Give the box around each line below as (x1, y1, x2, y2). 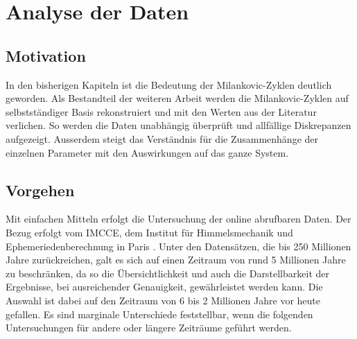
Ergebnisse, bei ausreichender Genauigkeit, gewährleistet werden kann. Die (6, 279, 323, 294)
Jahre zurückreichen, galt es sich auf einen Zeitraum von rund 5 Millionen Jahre (6, 252, 346, 267)
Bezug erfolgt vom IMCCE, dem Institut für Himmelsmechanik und (6, 225, 293, 239)
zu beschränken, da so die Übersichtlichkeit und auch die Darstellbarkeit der (6, 266, 329, 280)
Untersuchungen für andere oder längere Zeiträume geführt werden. (6, 320, 292, 335)
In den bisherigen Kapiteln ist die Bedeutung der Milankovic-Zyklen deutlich (6, 77, 332, 92)
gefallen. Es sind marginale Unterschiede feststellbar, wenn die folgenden (6, 306, 313, 321)
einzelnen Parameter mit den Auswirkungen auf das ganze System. (6, 145, 289, 159)
